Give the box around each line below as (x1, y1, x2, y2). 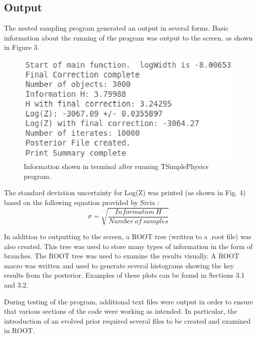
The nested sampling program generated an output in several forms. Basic (4, 23, 229, 33)
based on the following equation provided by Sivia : (4, 197, 160, 207)
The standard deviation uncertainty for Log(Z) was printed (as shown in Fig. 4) (4, 187, 246, 198)
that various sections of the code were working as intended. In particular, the (4, 306, 237, 316)
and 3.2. (4, 280, 29, 290)
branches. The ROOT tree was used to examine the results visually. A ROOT (4, 251, 239, 261)
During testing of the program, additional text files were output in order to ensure (4, 296, 253, 306)
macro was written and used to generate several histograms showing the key (4, 260, 234, 270)
